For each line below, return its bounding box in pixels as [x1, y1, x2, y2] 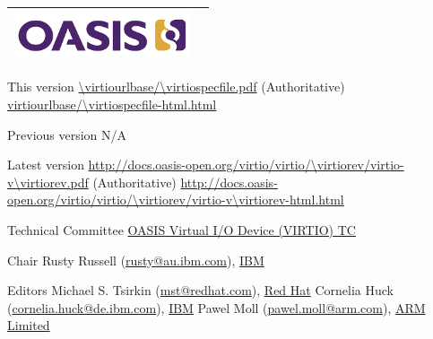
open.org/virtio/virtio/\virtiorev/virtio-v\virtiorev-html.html [7, 190, 344, 209]
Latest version [7, 155, 84, 174]
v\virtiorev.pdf [7, 172, 89, 191]
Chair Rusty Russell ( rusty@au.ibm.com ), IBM [7, 250, 264, 269]
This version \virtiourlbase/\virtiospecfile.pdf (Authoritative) [7, 77, 345, 96]
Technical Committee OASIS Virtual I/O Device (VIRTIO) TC [7, 220, 356, 239]
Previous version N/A [7, 125, 127, 143]
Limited [7, 316, 50, 335]
